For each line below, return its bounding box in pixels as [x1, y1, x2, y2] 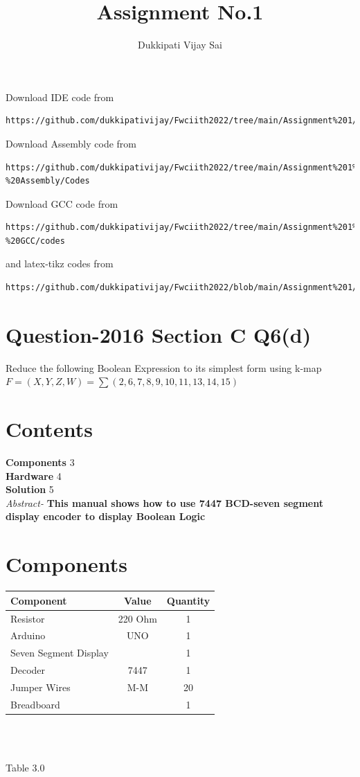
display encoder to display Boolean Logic [6, 509, 206, 524]
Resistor [10, 611, 45, 625]
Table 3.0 [6, 760, 45, 775]
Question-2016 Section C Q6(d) [6, 320, 312, 348]
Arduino [10, 628, 46, 643]
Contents [6, 415, 93, 443]
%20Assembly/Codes [6, 176, 90, 186]
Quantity [166, 593, 210, 607]
